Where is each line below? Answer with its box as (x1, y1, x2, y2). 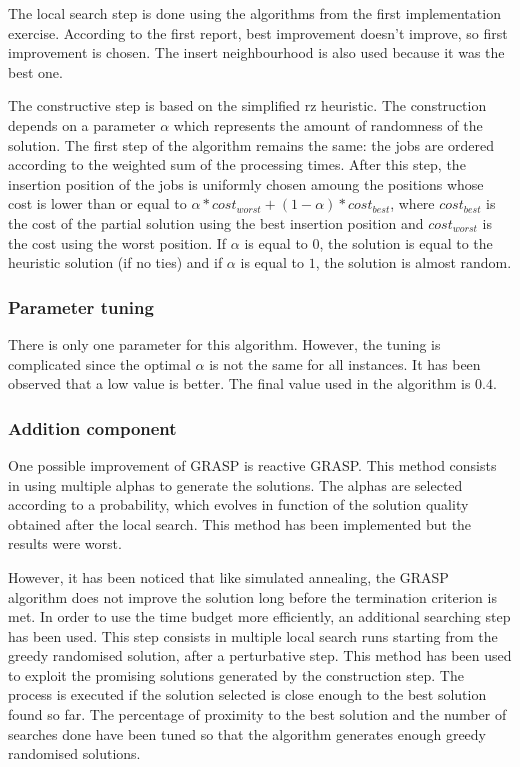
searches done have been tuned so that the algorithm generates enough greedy (8, 723, 486, 744)
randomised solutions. (8, 743, 141, 764)
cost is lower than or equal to (8, 193, 187, 214)
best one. (8, 61, 63, 82)
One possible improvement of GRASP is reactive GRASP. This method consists (8, 454, 497, 475)
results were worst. (8, 533, 122, 554)
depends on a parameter (8, 114, 156, 135)
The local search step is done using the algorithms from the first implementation (8, 3, 501, 23)
